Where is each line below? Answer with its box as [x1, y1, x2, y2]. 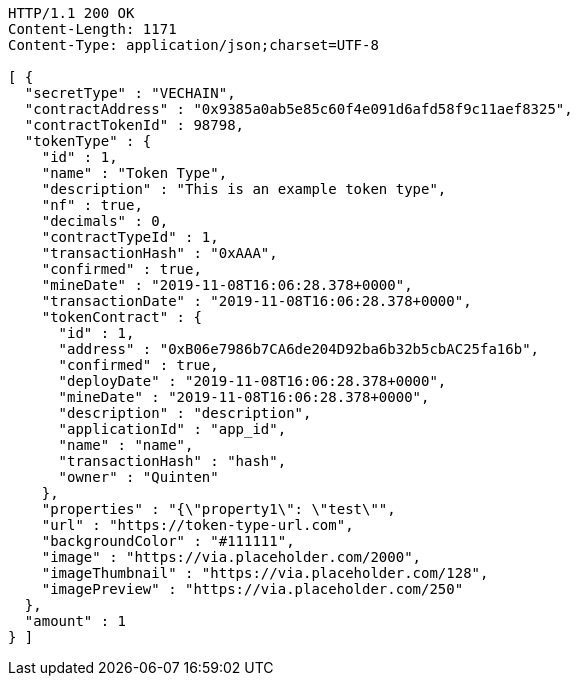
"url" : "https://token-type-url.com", [41, 517, 354, 533]
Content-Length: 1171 [8, 21, 177, 37]
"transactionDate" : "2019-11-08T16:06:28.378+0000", [41, 293, 472, 309]
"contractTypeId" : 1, [41, 229, 219, 245]
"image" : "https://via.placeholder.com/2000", [41, 549, 422, 565]
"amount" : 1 [24, 613, 127, 629]
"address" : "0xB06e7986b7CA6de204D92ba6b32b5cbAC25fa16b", [58, 341, 540, 357]
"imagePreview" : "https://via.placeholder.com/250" [41, 581, 464, 597]
